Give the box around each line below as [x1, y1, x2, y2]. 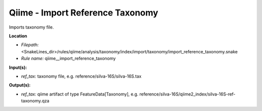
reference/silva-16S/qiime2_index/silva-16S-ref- [139, 91, 236, 97]
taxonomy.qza [21, 98, 49, 104]
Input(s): [9, 64, 27, 70]
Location [9, 33, 28, 39]
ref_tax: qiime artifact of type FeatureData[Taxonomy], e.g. [21, 91, 139, 97]
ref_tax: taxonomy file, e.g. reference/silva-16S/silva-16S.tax [21, 73, 142, 79]
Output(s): [9, 82, 31, 88]
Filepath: [21, 42, 39, 48]
